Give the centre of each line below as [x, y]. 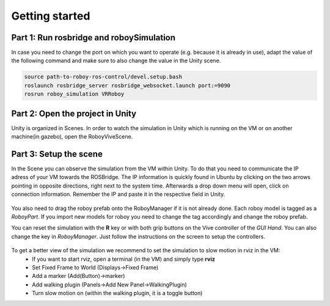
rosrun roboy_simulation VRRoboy [74, 94]
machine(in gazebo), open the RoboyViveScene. [72, 137]
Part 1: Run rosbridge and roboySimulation [94, 38]
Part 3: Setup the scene [57, 154]
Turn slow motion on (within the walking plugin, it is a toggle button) [117, 293]
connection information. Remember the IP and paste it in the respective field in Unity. [118, 194]
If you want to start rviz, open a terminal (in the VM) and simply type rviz [123, 259]
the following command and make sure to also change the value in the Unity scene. [116, 60]
